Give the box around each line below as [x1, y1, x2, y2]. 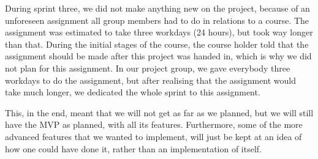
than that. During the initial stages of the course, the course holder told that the [5, 37, 309, 50]
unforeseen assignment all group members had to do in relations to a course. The [5, 13, 309, 26]
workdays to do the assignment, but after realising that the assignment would [5, 73, 297, 86]
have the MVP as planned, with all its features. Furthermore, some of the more [5, 118, 303, 131]
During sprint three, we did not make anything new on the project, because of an [5, 2, 310, 14]
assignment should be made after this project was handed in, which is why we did [5, 50, 312, 62]
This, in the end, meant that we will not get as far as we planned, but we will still [5, 106, 314, 119]
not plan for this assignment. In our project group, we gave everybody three [5, 61, 290, 74]
